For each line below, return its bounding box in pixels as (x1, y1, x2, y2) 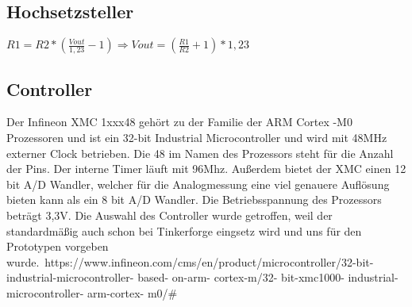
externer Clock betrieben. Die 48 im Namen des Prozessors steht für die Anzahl (6, 144, 394, 161)
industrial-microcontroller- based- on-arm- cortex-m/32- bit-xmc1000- (6, 269, 345, 286)
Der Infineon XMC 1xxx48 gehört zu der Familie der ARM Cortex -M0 (6, 113, 352, 130)
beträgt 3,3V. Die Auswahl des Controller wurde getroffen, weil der (6, 206, 333, 223)
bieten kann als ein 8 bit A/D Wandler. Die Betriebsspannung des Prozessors (6, 191, 382, 208)
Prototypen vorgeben (6, 238, 109, 255)
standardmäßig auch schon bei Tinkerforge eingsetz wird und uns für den (6, 222, 362, 239)
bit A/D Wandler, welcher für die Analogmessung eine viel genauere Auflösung (6, 175, 390, 192)
